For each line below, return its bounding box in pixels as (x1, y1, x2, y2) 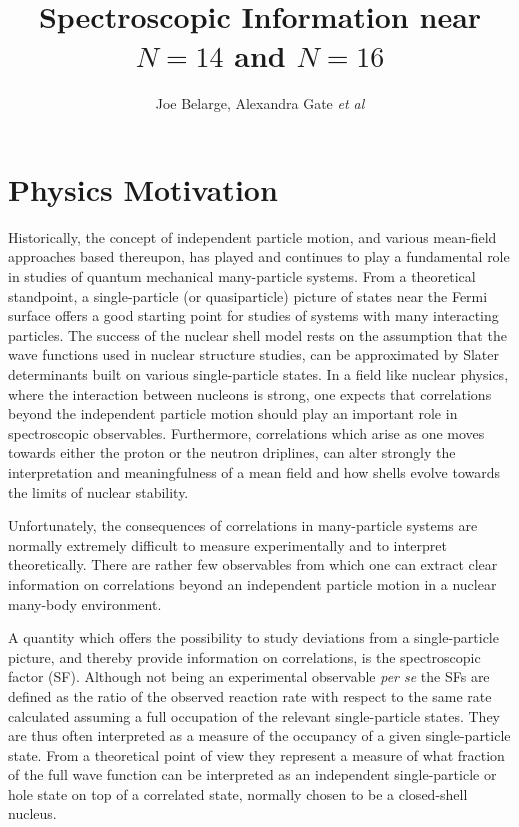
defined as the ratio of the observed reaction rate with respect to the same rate (8, 685, 492, 706)
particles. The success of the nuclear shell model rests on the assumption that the (8, 324, 507, 345)
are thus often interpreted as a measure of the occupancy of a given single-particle (8, 725, 511, 746)
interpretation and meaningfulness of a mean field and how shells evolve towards (8, 461, 501, 482)
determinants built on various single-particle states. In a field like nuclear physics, (8, 364, 509, 384)
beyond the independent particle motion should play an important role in (8, 403, 458, 424)
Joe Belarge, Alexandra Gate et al (155, 93, 365, 114)
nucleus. (8, 803, 57, 824)
